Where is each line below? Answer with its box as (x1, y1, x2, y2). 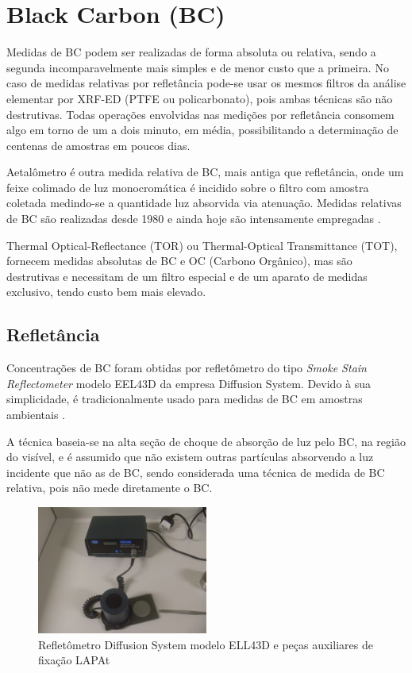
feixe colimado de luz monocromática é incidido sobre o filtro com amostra (6, 179, 369, 195)
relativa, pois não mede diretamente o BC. (6, 479, 213, 496)
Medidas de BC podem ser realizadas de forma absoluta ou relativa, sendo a (6, 44, 376, 60)
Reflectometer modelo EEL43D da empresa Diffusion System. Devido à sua (6, 375, 372, 391)
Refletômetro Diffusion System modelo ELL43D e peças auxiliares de (38, 636, 373, 652)
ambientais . (6, 406, 65, 423)
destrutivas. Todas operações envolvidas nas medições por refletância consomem (6, 106, 395, 122)
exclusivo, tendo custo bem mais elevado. (6, 283, 206, 300)
